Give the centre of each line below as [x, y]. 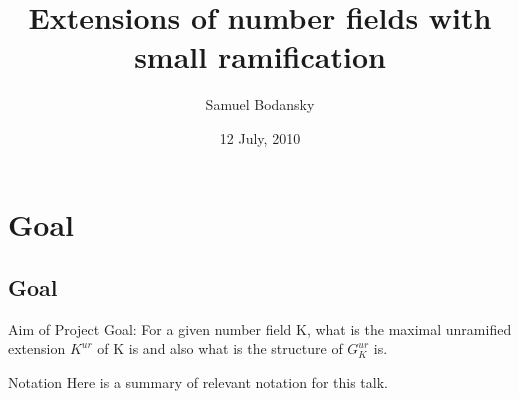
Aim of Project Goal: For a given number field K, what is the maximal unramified [260, 328]
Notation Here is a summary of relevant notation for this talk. [198, 382]
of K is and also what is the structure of [220, 348]
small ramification [260, 56]
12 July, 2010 [260, 137]
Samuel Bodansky [260, 104]
